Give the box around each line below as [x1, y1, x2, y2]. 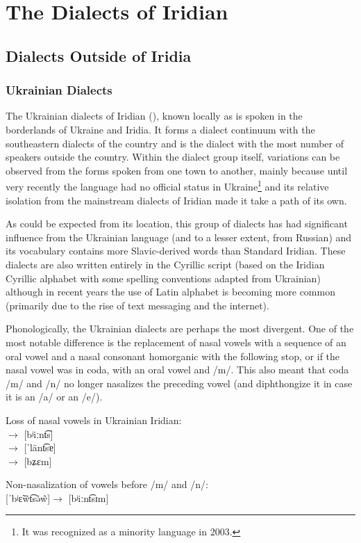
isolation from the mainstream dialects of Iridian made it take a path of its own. [6, 193, 347, 207]
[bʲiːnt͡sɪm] [68, 490, 109, 505]
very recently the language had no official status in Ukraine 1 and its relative [6, 177, 329, 193]
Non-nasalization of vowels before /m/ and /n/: [6, 477, 208, 492]
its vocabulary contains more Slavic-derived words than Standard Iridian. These [6, 243, 346, 258]
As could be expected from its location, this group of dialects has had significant [6, 216, 348, 231]
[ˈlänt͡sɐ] [24, 440, 56, 455]
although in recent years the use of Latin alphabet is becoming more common [6, 284, 335, 299]
